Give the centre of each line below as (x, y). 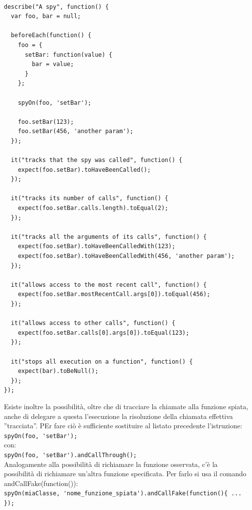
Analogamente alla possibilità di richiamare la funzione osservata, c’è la (111, 464)
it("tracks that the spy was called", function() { (97, 160)
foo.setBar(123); (46, 122)
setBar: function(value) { (68, 55)
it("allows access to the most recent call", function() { (109, 285)
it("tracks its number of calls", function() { (90, 198)
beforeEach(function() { (51, 35)
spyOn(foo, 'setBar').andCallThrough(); (71, 455)
